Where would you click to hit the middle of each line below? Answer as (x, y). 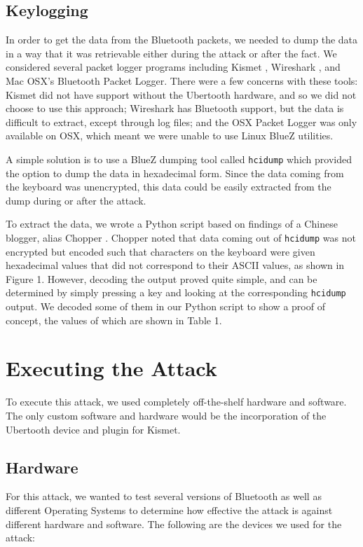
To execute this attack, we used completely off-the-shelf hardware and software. (176, 402)
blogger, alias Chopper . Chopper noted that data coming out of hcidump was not (181, 237)
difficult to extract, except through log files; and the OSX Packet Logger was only (181, 122)
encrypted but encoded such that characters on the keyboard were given (160, 251)
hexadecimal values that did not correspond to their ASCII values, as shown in (175, 265)
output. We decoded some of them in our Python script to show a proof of (165, 306)
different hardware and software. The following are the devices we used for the (174, 524)
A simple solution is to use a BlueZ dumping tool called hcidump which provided (179, 159)
